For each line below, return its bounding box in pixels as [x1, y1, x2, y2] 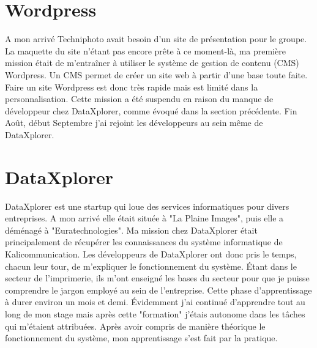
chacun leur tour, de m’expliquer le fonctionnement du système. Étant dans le [5, 259, 297, 272]
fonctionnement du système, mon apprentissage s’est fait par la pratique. [5, 331, 278, 344]
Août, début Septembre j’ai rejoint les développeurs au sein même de [5, 116, 263, 129]
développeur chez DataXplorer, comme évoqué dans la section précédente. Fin [5, 104, 297, 117]
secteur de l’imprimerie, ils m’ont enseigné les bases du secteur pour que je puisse [5, 272, 310, 284]
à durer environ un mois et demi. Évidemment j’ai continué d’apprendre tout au [5, 295, 305, 308]
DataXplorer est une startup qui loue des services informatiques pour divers [5, 199, 289, 212]
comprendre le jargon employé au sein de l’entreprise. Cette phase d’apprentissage [5, 283, 312, 296]
